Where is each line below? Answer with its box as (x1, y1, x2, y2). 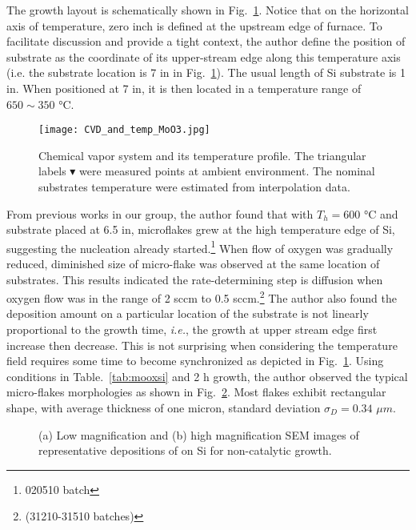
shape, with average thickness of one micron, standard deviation (6, 400, 321, 416)
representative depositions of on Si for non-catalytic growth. (38, 442, 332, 459)
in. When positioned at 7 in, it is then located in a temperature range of (6, 79, 362, 96)
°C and (363, 205, 398, 222)
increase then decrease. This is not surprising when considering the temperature (6, 336, 398, 353)
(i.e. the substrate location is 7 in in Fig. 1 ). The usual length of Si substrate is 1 (6, 64, 406, 81)
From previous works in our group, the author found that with (6, 205, 314, 222)
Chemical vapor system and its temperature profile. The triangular (38, 147, 366, 163)
